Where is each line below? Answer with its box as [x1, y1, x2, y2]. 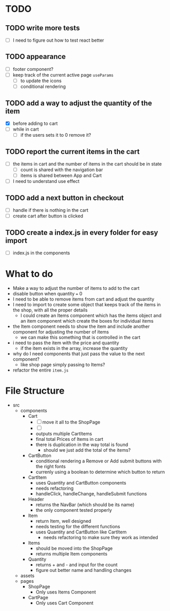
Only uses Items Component [35, 589, 96, 595]
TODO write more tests [5, 24, 80, 32]
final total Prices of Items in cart [35, 436, 104, 442]
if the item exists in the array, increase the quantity [20, 345, 128, 351]
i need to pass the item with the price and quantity [12, 340, 119, 346]
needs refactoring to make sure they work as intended [43, 534, 158, 540]
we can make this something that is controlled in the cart [20, 334, 141, 340]
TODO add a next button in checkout [5, 193, 124, 202]
